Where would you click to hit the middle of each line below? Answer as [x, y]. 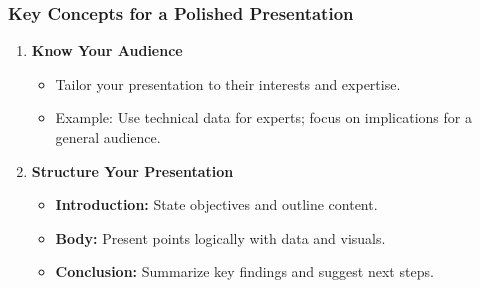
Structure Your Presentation [132, 170]
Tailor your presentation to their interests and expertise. [228, 83]
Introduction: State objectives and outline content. [216, 204]
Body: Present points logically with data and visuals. [220, 237]
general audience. [108, 137]
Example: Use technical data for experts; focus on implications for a [263, 117]
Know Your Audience [107, 50]
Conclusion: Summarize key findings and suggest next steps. [244, 271]
